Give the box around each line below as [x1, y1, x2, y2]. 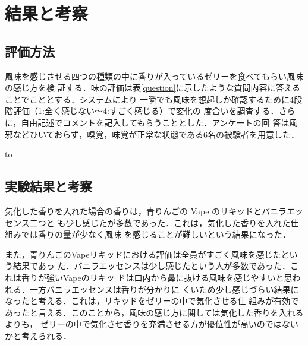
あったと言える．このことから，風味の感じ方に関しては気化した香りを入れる [5, 306, 304, 318]
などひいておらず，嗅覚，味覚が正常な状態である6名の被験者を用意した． [12, 128, 300, 140]
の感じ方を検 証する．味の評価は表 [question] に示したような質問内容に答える [5, 81, 301, 94]
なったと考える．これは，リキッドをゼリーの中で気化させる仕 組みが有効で [5, 295, 299, 307]
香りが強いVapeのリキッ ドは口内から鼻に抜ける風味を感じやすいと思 [21, 271, 293, 283]
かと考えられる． [5, 329, 71, 341]
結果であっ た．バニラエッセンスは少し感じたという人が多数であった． [12, 259, 291, 272]
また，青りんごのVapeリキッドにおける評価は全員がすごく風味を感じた [5, 248, 281, 260]
